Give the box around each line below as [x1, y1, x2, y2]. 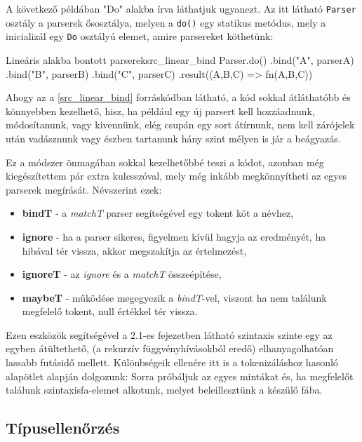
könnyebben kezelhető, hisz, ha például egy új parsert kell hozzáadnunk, [6, 103, 315, 118]
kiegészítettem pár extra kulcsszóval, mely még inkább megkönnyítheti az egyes [6, 168, 347, 183]
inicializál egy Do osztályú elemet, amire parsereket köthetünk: [6, 29, 274, 43]
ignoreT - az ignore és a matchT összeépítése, [22, 267, 222, 281]
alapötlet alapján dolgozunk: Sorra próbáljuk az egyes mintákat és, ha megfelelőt [6, 368, 354, 383]
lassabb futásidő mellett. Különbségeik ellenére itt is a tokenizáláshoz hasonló [6, 355, 338, 370]
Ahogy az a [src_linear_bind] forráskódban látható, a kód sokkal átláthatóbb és [6, 90, 351, 105]
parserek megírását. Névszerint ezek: [6, 182, 162, 196]
